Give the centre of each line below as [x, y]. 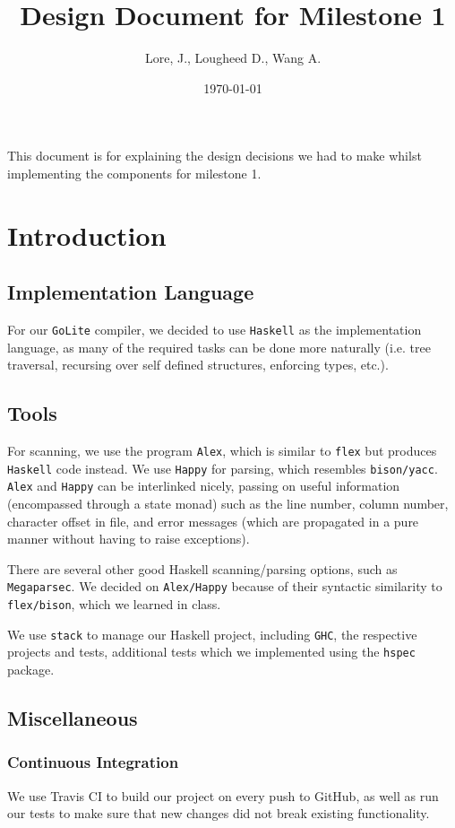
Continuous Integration [93, 762]
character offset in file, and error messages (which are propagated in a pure [213, 521]
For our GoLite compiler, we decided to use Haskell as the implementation [215, 330]
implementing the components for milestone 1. [134, 173]
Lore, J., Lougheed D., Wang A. [233, 58]
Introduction [87, 235]
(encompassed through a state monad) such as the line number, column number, [228, 504]
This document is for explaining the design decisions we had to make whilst [215, 156]
